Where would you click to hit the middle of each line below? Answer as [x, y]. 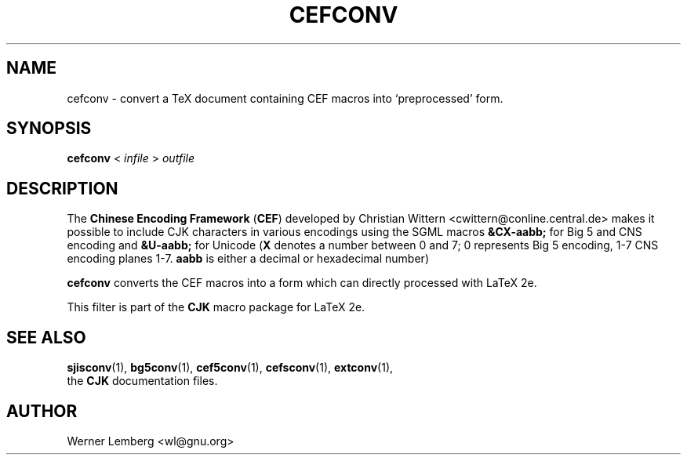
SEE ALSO [46, 337]
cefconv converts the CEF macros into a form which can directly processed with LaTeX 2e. [302, 283]
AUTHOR [42, 411]
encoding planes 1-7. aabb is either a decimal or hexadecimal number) [248, 259]
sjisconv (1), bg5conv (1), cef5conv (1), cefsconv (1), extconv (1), [230, 368]
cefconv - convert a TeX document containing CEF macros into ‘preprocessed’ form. [285, 98]
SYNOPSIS [49, 129]
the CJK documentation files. [142, 381]
